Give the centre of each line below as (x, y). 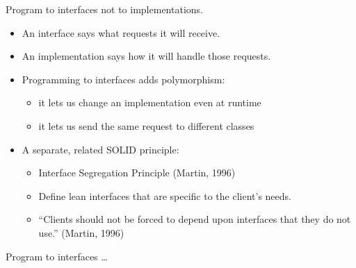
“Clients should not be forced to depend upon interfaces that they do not (195, 219)
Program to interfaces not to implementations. (104, 9)
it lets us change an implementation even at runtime (150, 102)
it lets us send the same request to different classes (146, 125)
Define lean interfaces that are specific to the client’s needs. (165, 195)
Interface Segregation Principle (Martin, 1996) (137, 173)
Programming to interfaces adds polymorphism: (123, 79)
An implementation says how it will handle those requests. (146, 56)
